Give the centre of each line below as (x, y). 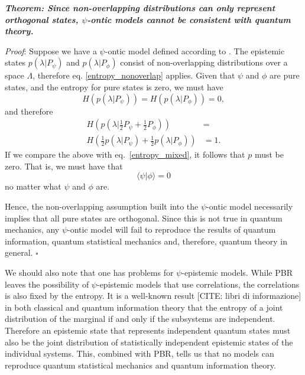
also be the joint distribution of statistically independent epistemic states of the (149, 342)
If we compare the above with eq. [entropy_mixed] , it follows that (125, 154)
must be (269, 154)
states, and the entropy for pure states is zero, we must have (114, 87)
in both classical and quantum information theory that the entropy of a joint (144, 307)
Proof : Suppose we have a (51, 50)
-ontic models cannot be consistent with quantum (189, 19)
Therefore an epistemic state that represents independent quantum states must (148, 330)
